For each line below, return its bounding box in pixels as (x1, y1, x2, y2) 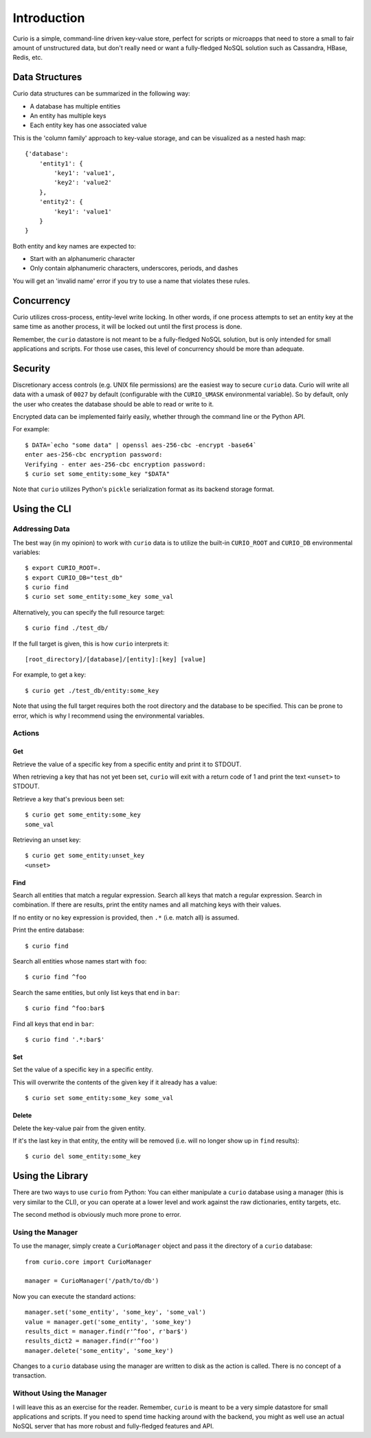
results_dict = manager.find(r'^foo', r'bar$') (25, 1327, 188, 1335)
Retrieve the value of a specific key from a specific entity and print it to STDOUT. (12, 760, 242, 768)
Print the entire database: (12, 926, 85, 934)
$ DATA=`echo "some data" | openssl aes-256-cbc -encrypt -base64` (25, 441, 257, 449)
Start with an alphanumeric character (30, 255, 135, 263)
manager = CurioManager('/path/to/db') (25, 1277, 159, 1285)
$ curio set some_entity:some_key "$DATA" (25, 470, 170, 477)
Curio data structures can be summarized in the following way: (12, 89, 190, 98)
